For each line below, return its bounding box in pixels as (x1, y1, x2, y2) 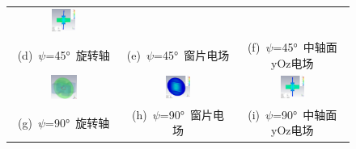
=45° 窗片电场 (154, 46, 230, 63)
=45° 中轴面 (273, 39, 337, 55)
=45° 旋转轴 (45, 46, 110, 63)
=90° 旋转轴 (45, 114, 110, 130)
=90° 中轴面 (273, 106, 337, 122)
